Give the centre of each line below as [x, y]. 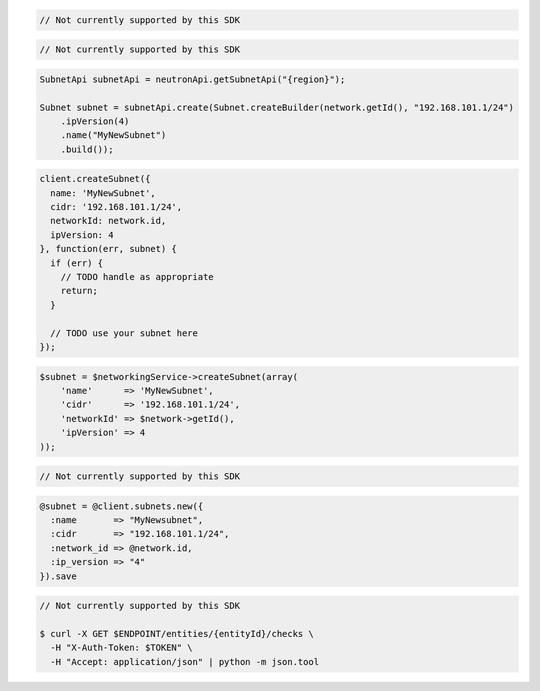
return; [79, 291]
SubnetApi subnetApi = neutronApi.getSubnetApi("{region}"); [192, 79]
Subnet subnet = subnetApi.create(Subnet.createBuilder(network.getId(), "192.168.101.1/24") [277, 107]
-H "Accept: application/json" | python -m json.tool [185, 661]
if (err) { [77, 263]
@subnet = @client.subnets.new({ [121, 506]
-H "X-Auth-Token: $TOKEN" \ [122, 648]
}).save [58, 576]
